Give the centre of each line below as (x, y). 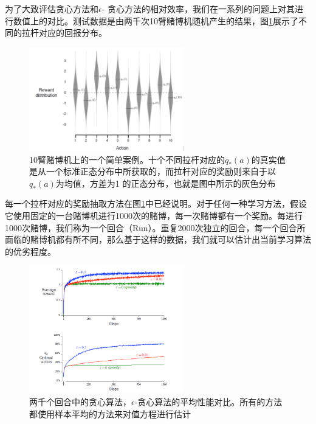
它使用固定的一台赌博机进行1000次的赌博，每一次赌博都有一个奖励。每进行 (154, 215)
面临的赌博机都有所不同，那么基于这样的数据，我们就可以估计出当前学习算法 (158, 239)
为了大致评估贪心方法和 (52, 9)
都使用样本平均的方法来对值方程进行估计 (110, 413)
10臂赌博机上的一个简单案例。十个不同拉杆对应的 (127, 159)
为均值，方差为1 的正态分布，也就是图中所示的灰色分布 (166, 183)
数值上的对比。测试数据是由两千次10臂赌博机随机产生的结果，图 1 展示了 (156, 20)
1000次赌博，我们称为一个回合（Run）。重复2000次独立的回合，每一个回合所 (155, 227)
